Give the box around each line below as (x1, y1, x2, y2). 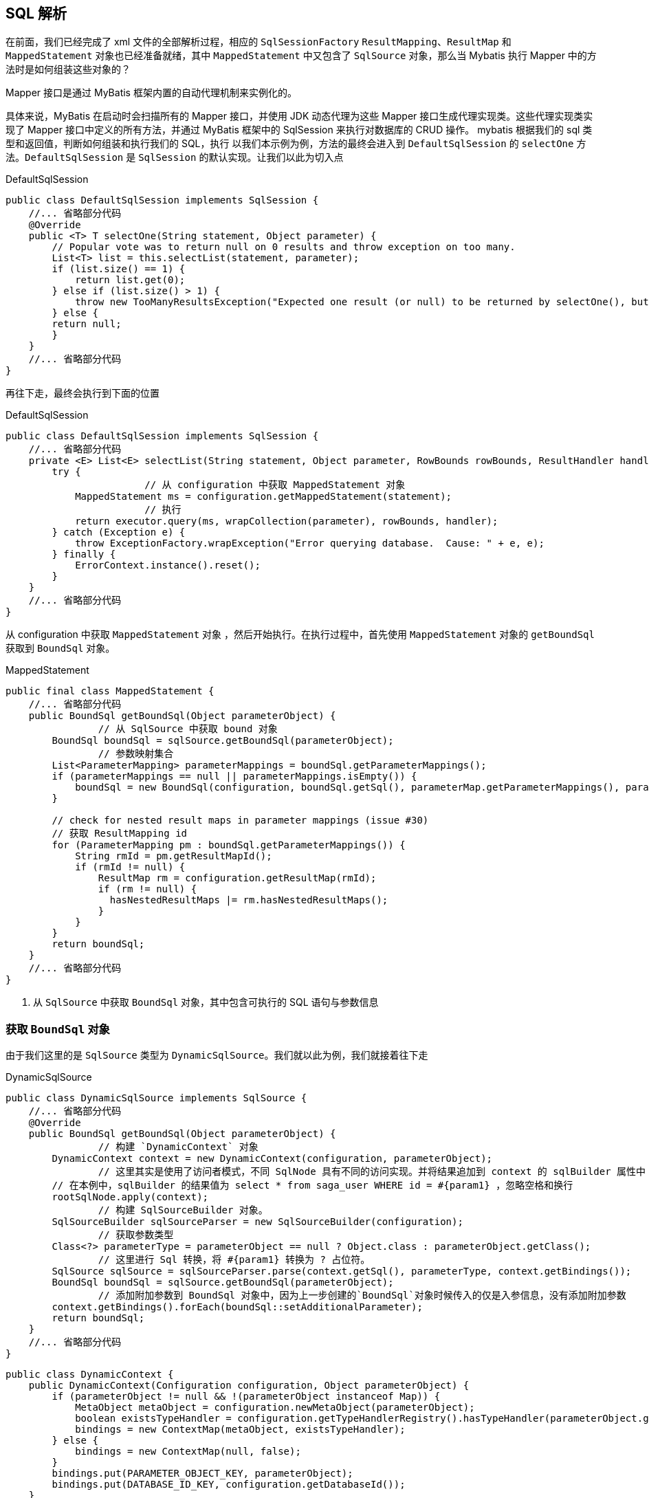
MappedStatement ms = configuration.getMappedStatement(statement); (75, 491, 452, 503)
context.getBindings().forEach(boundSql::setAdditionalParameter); (52, 1301, 423, 1313)
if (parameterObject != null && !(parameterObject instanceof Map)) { (52, 1391, 441, 1402)
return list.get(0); (75, 274, 186, 286)
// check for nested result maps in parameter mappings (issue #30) (52, 815, 429, 826)
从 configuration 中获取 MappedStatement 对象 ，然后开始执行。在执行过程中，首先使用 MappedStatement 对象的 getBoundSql (5, 628, 595, 641)
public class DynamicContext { (5, 1369, 174, 1380)
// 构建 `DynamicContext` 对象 (98, 1141, 258, 1153)
